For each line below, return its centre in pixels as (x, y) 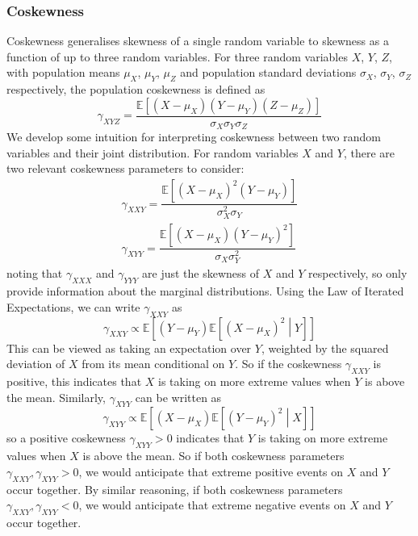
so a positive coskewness (66, 438)
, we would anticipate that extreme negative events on (212, 505)
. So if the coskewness (288, 364)
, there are (369, 152)
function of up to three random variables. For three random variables (177, 56)
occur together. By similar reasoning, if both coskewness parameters (175, 489)
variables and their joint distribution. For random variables (153, 152)
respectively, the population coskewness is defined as (136, 89)
